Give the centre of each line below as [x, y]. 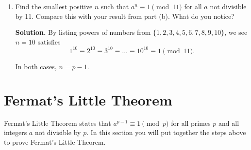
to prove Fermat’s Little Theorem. [55, 142]
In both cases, [36, 66]
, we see [236, 32]
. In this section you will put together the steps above [166, 132]
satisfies [49, 41]
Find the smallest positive [54, 6]
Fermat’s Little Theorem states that [58, 123]
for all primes [191, 123]
